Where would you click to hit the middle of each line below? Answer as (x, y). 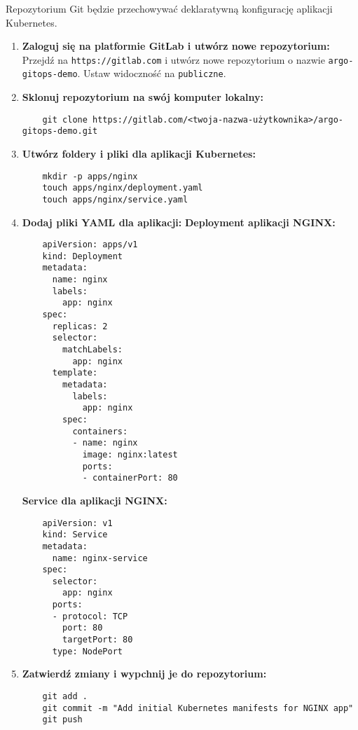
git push (62, 720)
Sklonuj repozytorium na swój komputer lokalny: (143, 97)
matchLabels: (92, 350)
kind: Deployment (82, 256)
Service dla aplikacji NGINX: (95, 500)
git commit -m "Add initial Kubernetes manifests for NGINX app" (198, 708)
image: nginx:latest (130, 454)
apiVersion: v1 (77, 523)
